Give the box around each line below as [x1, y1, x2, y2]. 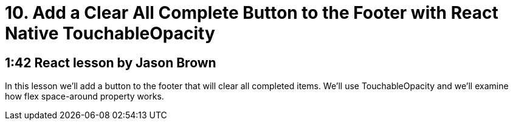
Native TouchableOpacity [5, 23, 215, 44]
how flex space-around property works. [5, 91, 164, 102]
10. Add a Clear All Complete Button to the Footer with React [5, 2, 498, 23]
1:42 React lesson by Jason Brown [5, 55, 216, 70]
